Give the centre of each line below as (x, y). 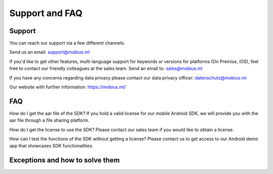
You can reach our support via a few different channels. (67, 43)
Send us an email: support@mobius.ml (50, 52)
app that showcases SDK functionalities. (51, 146)
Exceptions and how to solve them (64, 160)
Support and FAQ (46, 13)
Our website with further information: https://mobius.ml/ (67, 87)
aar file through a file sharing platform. (49, 120)
